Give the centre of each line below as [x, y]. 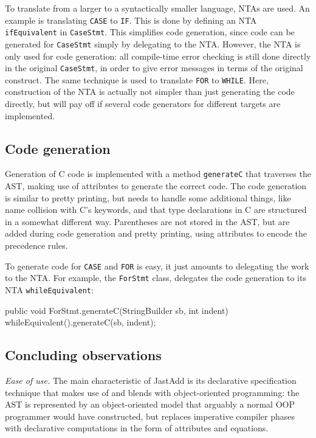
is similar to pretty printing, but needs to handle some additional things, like [148, 197]
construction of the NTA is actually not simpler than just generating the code [150, 92]
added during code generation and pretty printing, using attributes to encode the [156, 233]
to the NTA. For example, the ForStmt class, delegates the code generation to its [156, 278]
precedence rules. [36, 245]
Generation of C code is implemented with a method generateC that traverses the [158, 174]
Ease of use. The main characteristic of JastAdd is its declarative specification [151, 381]
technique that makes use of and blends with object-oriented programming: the [152, 392]
